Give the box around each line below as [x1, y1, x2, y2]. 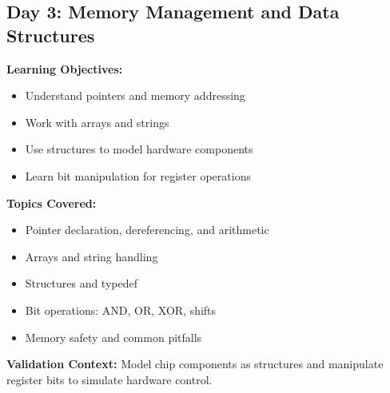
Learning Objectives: [6, 60, 123, 77]
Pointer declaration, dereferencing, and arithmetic [25, 221, 269, 238]
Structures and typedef [25, 275, 137, 292]
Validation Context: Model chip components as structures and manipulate [6, 355, 384, 372]
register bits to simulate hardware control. [6, 371, 213, 387]
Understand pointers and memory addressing [25, 87, 245, 104]
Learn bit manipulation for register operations [25, 167, 251, 184]
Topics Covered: [6, 194, 97, 211]
